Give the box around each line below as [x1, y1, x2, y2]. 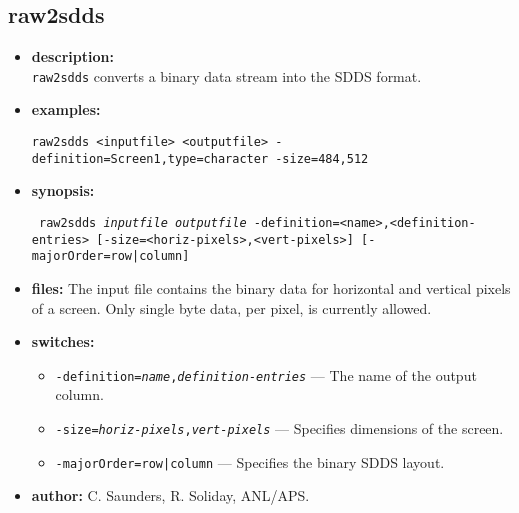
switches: [31, 331, 95, 352]
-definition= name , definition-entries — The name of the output [55, 364, 477, 385]
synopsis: [31, 180, 95, 201]
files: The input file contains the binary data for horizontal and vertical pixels [31, 277, 511, 298]
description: [31, 46, 114, 67]
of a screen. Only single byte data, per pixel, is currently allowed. [31, 297, 432, 318]
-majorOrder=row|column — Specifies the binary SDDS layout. [55, 451, 445, 472]
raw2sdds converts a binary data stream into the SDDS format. [31, 65, 422, 86]
